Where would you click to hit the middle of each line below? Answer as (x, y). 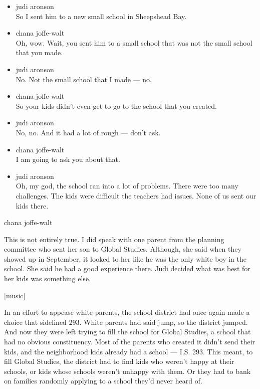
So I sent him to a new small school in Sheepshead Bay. (101, 16)
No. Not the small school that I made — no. (84, 79)
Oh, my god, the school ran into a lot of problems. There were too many (127, 186)
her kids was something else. (47, 278)
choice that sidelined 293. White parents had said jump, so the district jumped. (126, 322)
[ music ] (15, 295)
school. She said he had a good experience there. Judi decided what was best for (127, 268)
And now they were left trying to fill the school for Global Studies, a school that (127, 332)
